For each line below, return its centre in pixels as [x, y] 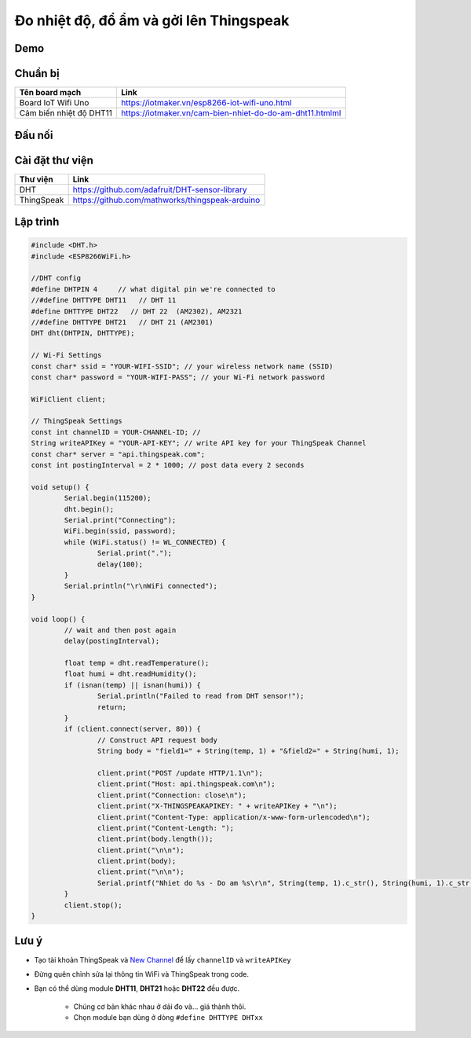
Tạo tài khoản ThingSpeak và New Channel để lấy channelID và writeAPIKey [163, 959]
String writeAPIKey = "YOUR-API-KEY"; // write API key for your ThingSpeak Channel [199, 443]
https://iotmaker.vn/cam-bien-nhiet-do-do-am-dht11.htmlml [231, 113]
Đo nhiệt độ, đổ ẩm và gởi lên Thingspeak [152, 20]
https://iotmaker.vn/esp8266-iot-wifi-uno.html [206, 103]
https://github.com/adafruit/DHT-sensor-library [160, 189]
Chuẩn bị [37, 73]
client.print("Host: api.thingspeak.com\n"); [186, 784]
